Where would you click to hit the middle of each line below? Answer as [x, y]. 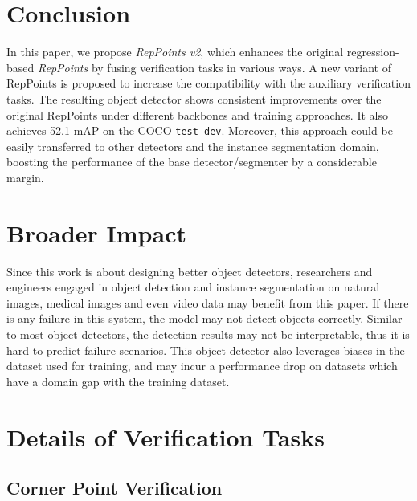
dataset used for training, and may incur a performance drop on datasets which [202, 366]
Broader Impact [96, 232]
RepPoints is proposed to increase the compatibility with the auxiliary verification [208, 83]
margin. [25, 177]
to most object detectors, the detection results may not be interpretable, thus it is [208, 334]
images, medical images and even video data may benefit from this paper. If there [208, 302]
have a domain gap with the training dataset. [118, 381]
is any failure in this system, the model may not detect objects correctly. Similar [204, 318]
